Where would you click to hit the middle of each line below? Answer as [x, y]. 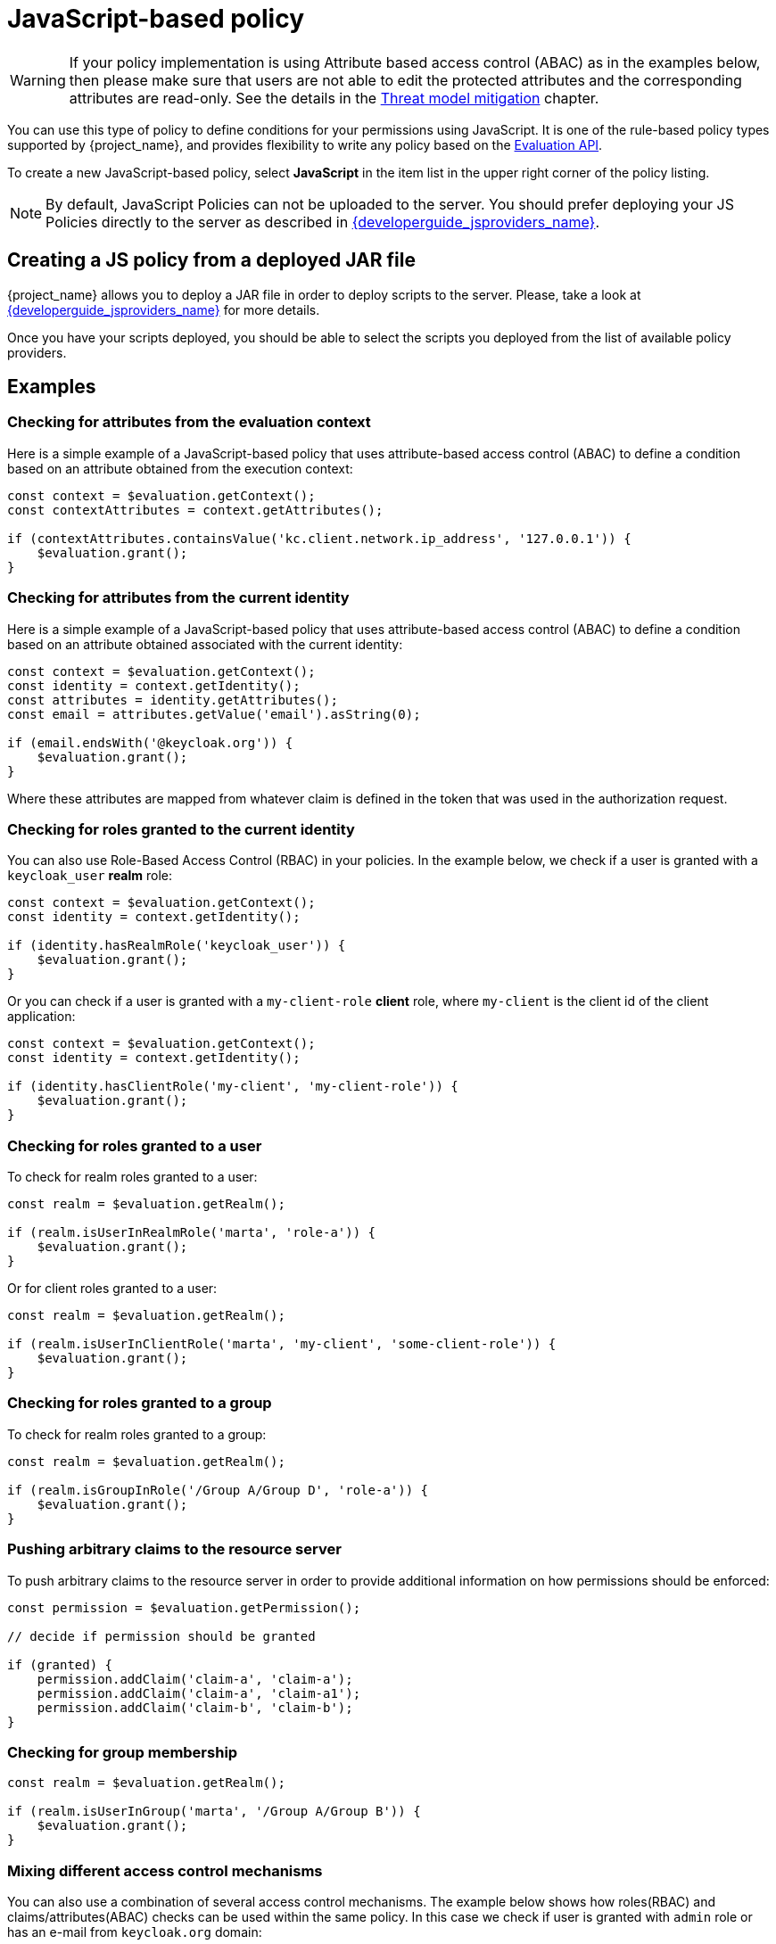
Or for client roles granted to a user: [112, 1289]
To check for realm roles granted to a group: [137, 1434]
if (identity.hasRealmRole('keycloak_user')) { [177, 946]
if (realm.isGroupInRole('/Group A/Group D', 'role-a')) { [218, 1490]
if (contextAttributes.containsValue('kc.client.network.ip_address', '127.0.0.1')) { [319, 538]
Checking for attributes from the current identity [178, 598]
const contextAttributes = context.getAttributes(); [195, 510]
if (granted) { [60, 1664]
